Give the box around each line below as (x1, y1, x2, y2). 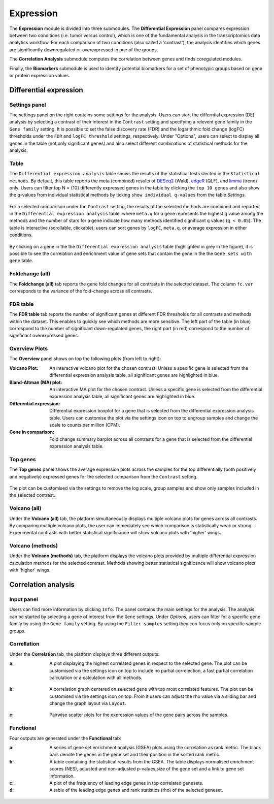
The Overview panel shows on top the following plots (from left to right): (9, 356, 161, 362)
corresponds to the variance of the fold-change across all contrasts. (9, 287, 152, 294)
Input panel (9, 596, 38, 603)
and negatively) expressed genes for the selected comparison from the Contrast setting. (9, 473, 198, 479)
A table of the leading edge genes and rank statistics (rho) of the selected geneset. (49, 787, 223, 793)
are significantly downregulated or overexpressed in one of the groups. (9, 46, 158, 53)
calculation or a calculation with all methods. (49, 674, 143, 681)
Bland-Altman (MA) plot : (9, 379, 62, 385)
